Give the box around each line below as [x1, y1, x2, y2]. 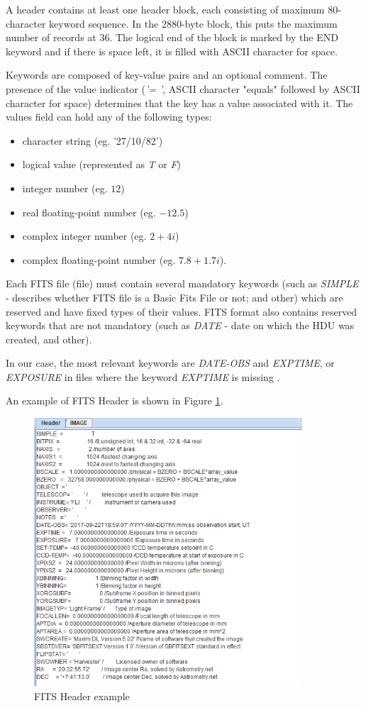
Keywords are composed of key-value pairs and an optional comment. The [6, 67, 328, 82]
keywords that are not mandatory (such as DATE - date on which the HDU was [6, 318, 355, 333]
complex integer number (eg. [22, 228, 147, 243]
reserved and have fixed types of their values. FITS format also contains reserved [6, 304, 357, 319]
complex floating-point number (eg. [22, 252, 176, 267]
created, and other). [6, 331, 92, 346]
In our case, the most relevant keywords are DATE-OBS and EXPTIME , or [6, 355, 335, 370]
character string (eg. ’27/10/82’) [22, 133, 163, 148]
